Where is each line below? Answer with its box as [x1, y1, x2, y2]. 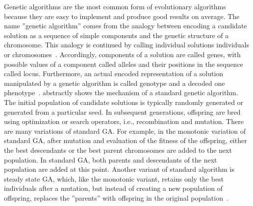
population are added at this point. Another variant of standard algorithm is [4, 164, 234, 174]
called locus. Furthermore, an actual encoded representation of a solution [4, 68, 224, 79]
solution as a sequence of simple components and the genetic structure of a [4, 30, 229, 40]
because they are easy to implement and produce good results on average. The [4, 11, 240, 21]
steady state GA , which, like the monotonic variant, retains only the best [4, 173, 224, 184]
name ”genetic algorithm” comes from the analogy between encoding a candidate [4, 21, 247, 31]
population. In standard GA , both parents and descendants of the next [4, 154, 217, 165]
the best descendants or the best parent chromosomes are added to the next [4, 144, 232, 155]
